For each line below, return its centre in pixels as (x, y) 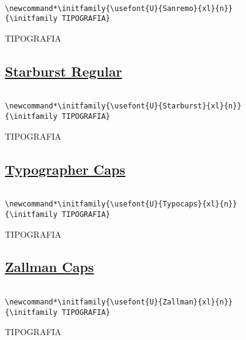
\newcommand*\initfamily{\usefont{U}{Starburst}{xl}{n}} (123, 106)
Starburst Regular (64, 71)
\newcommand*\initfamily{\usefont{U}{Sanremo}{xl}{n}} (119, 8)
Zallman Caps (50, 267)
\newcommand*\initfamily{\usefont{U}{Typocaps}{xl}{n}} (121, 204)
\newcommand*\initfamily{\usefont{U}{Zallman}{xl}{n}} (119, 302)
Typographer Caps (65, 169)
